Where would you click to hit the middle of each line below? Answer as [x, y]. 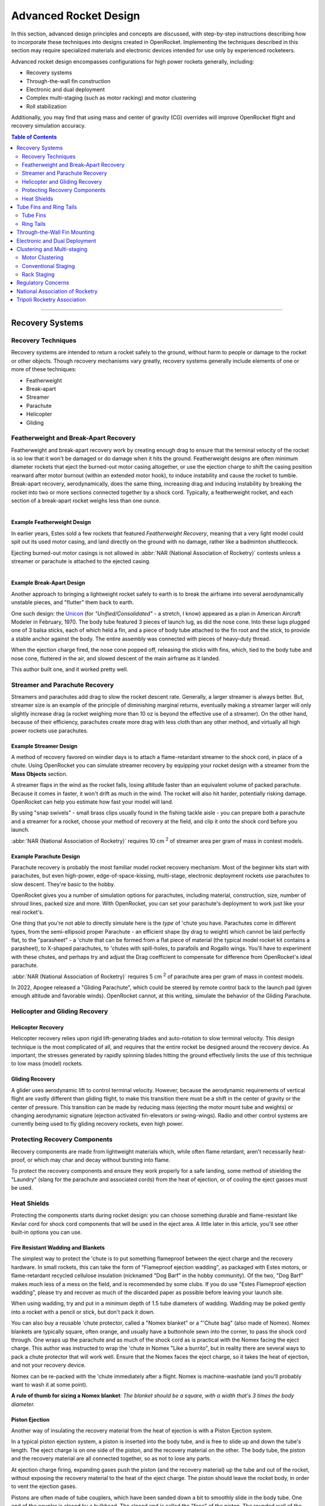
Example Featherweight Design [51, 522]
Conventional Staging [48, 266]
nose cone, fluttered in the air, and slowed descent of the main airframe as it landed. [116, 658]
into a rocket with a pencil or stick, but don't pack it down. [83, 1312]
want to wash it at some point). [49, 1384]
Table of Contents [34, 137]
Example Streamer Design [44, 746]
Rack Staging [38, 275]
